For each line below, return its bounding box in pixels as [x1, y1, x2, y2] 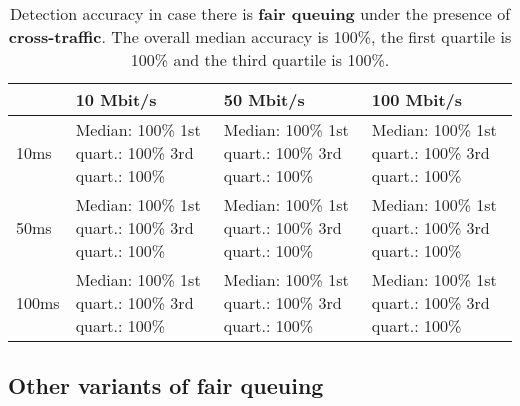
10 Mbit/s [75, 88, 157, 111]
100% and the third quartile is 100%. [130, 48, 390, 71]
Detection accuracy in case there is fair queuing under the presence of [9, 2, 511, 25]
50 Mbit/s [223, 88, 305, 111]
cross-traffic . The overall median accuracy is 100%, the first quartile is [8, 25, 512, 48]
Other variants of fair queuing [8, 370, 324, 401]
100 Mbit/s [371, 88, 463, 111]
